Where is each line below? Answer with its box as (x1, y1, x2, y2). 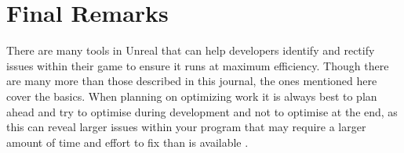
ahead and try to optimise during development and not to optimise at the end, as (6, 103, 398, 119)
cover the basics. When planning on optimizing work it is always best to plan (6, 87, 377, 104)
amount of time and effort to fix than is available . (6, 133, 249, 150)
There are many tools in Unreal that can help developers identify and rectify (6, 42, 375, 59)
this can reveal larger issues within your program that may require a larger (6, 119, 366, 135)
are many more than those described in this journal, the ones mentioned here (6, 73, 377, 89)
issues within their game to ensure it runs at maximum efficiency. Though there (6, 57, 389, 73)
